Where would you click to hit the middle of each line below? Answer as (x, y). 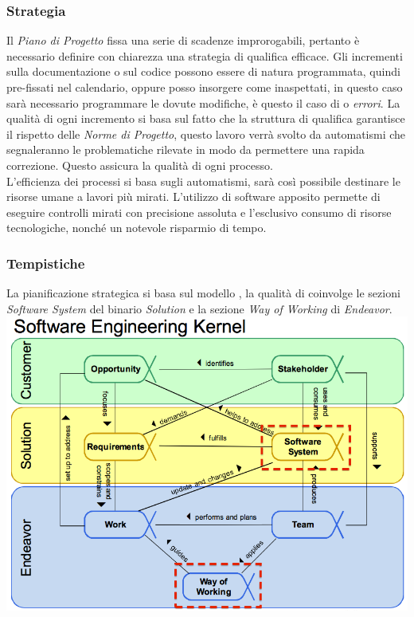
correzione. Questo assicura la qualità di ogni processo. (140, 165)
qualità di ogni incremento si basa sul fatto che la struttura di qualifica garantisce (206, 118)
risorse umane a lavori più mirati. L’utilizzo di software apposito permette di (193, 196)
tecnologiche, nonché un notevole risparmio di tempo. (137, 228)
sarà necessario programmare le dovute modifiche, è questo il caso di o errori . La (203, 102)
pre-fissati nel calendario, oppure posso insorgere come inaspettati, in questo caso (205, 87)
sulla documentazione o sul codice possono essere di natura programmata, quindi (203, 71)
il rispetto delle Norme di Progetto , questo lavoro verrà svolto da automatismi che (206, 134)
